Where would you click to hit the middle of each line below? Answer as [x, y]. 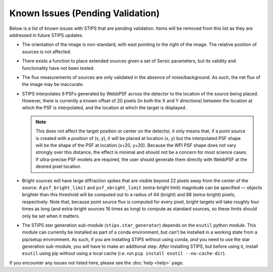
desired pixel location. [59, 166]
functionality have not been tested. [58, 68]
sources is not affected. [47, 52]
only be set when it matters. [51, 216]
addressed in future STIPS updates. [46, 35]
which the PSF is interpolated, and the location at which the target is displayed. [104, 108]
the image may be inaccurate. [53, 84]
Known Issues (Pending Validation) [85, 13]
